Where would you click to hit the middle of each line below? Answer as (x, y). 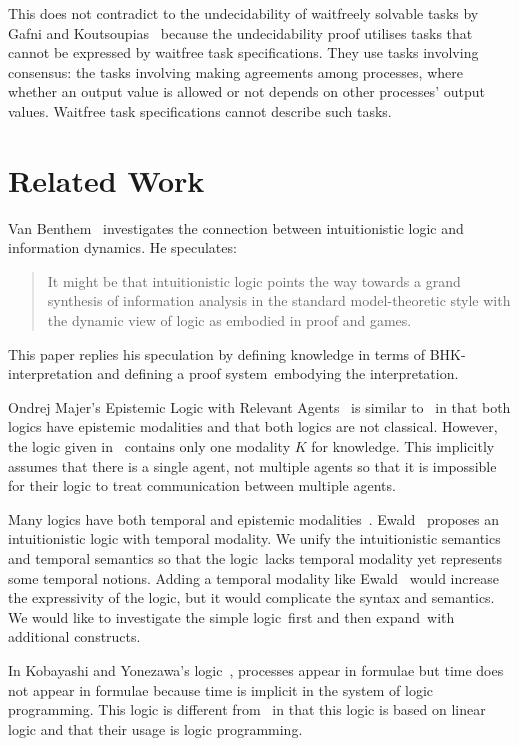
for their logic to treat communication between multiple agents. (202, 485)
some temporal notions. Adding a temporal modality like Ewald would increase (253, 577)
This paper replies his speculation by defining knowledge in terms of (217, 353)
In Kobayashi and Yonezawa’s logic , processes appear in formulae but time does (256, 669)
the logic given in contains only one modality (149, 446)
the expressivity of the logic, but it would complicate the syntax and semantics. (251, 597)
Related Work (106, 179)
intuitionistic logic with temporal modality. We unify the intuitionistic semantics (254, 538)
